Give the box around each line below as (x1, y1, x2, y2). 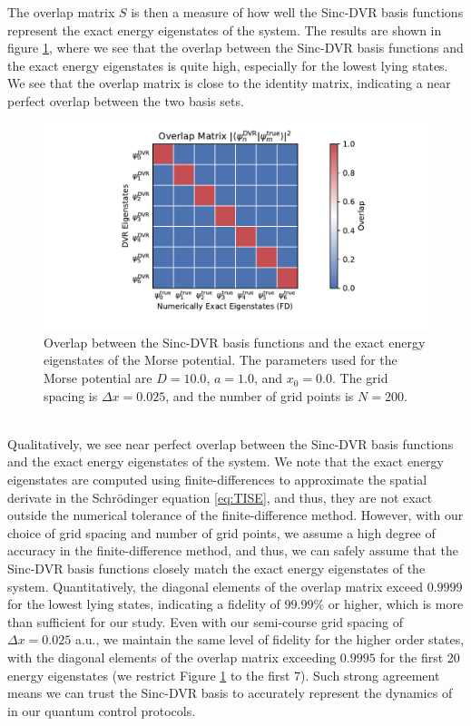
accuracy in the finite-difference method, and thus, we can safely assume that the (7, 541, 458, 560)
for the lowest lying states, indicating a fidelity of (7, 594, 280, 613)
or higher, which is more (328, 594, 464, 613)
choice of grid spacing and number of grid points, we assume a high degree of (7, 523, 436, 542)
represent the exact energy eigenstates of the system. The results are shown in (7, 20, 442, 39)
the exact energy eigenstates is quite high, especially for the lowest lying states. (7, 55, 448, 74)
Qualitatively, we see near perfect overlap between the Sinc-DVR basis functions (7, 434, 454, 453)
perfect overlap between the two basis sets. (7, 91, 244, 110)
